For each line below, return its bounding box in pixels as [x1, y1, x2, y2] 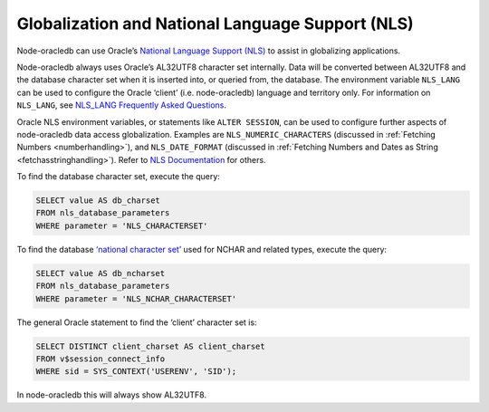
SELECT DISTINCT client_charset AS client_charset [35, 340, 266, 351]
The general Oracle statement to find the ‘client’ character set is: [16, 317, 257, 328]
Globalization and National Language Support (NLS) [16, 14, 414, 34]
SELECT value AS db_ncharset [35, 268, 166, 278]
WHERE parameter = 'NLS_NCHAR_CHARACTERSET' [35, 293, 237, 303]
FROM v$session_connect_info [35, 353, 166, 364]
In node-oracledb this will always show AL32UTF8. [16, 389, 207, 400]
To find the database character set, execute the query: [16, 171, 221, 182]
